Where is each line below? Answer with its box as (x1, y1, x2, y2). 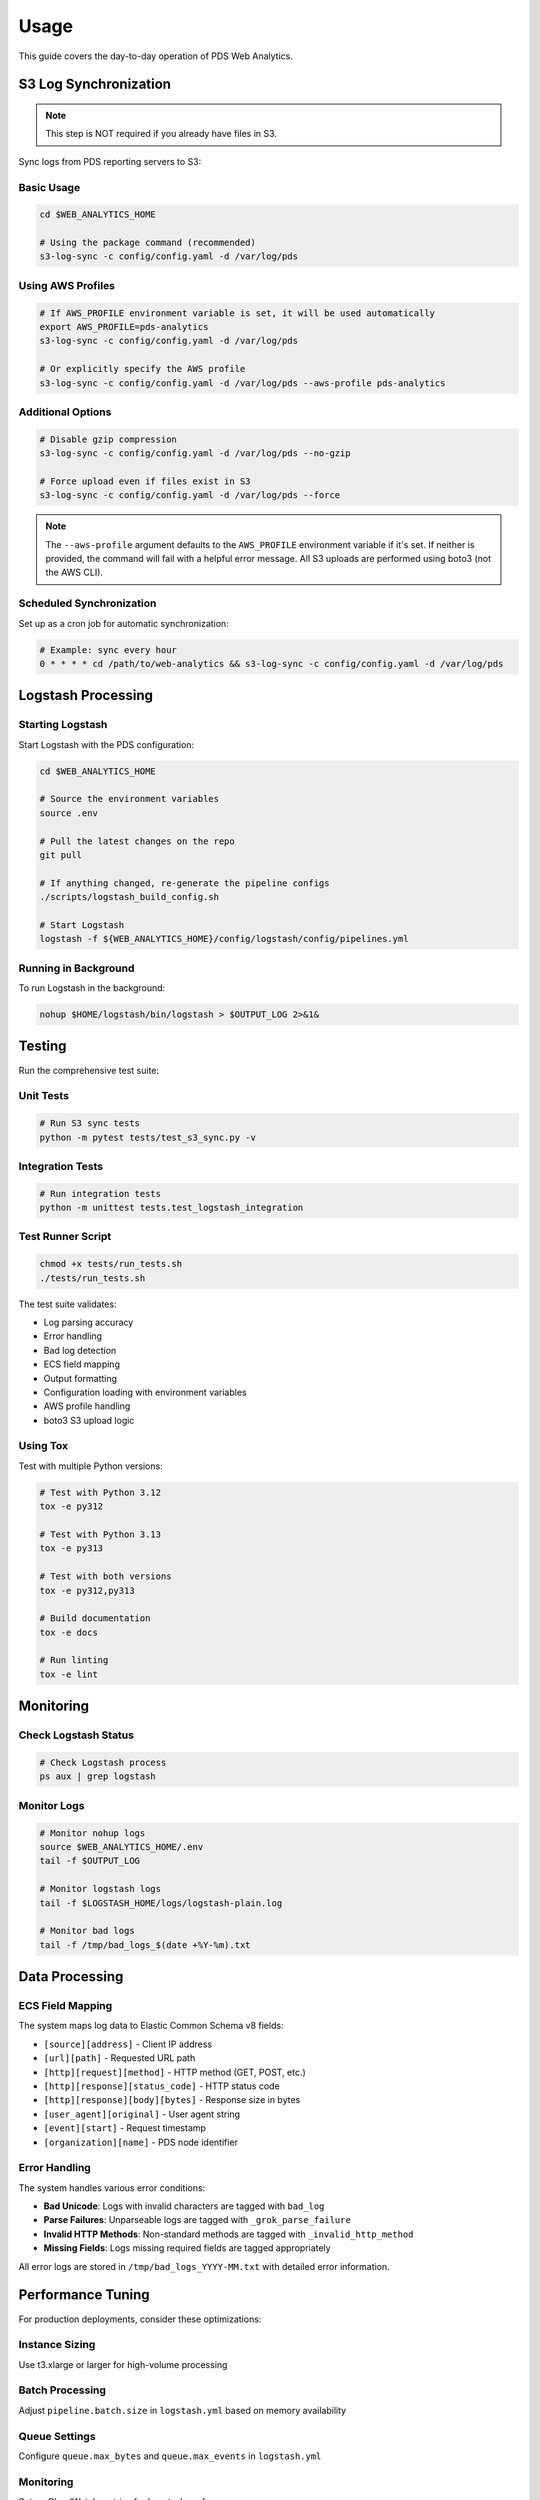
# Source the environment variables (39, 793, 220, 805)
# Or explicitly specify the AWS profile (39, 363, 246, 375)
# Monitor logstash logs (39, 1883, 162, 1895)
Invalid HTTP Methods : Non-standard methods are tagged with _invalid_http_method (43, 2228, 414, 2240)
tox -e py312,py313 (39, 1585, 135, 1596)
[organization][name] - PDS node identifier (43, 2136, 239, 2148)
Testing (18, 1038, 67, 1055)
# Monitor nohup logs (39, 1827, 146, 1839)
